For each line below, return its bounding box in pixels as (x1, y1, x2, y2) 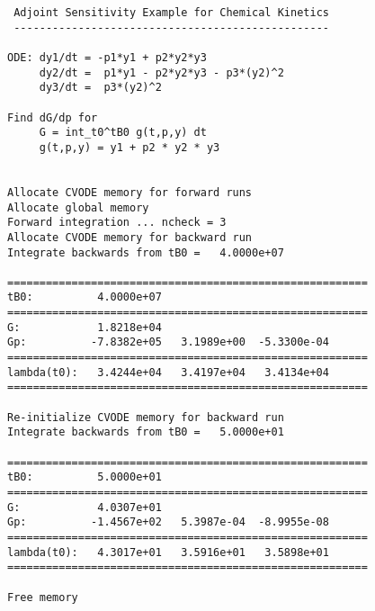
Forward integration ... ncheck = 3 (7, 216, 227, 229)
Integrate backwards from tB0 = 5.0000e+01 (7, 426, 284, 439)
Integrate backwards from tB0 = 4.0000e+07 (7, 246, 284, 259)
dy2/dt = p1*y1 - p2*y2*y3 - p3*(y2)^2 (39, 66, 284, 79)
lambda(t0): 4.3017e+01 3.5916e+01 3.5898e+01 (7, 545, 329, 559)
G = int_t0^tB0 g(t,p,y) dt (39, 126, 207, 139)
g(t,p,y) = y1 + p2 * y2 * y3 (39, 140, 220, 154)
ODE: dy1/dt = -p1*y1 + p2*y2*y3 (7, 50, 207, 64)
